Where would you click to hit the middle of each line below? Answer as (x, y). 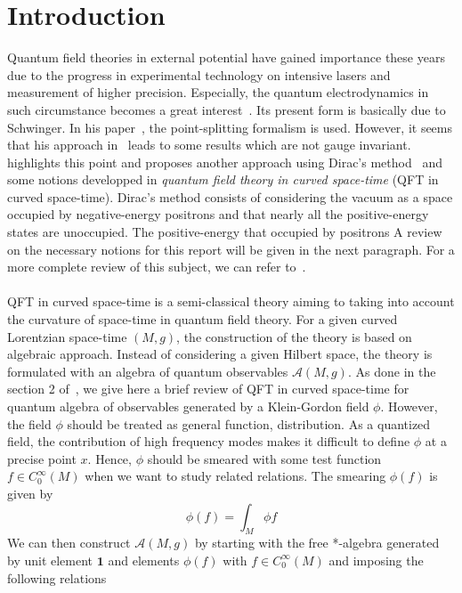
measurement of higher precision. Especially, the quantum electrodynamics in (218, 92)
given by (30, 493)
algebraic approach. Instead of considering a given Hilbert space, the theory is (220, 354)
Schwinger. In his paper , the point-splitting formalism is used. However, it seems (230, 127)
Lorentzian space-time (67, 336)
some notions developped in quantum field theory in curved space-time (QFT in (223, 179)
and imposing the (376, 560)
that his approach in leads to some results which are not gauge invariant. (209, 145)
